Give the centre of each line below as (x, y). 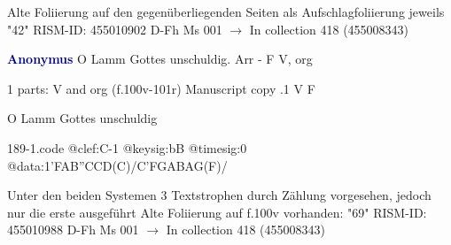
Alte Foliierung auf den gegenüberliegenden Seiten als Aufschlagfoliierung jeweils (226, 11)
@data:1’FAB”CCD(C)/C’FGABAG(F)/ (117, 165)
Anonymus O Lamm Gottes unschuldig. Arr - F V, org (160, 59)
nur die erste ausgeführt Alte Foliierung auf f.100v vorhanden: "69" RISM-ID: (217, 212)
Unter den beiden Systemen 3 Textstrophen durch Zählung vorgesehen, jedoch (219, 195)
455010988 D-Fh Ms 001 (73, 230)
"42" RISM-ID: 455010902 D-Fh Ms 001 (115, 29)
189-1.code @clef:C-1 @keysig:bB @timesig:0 (127, 147)
